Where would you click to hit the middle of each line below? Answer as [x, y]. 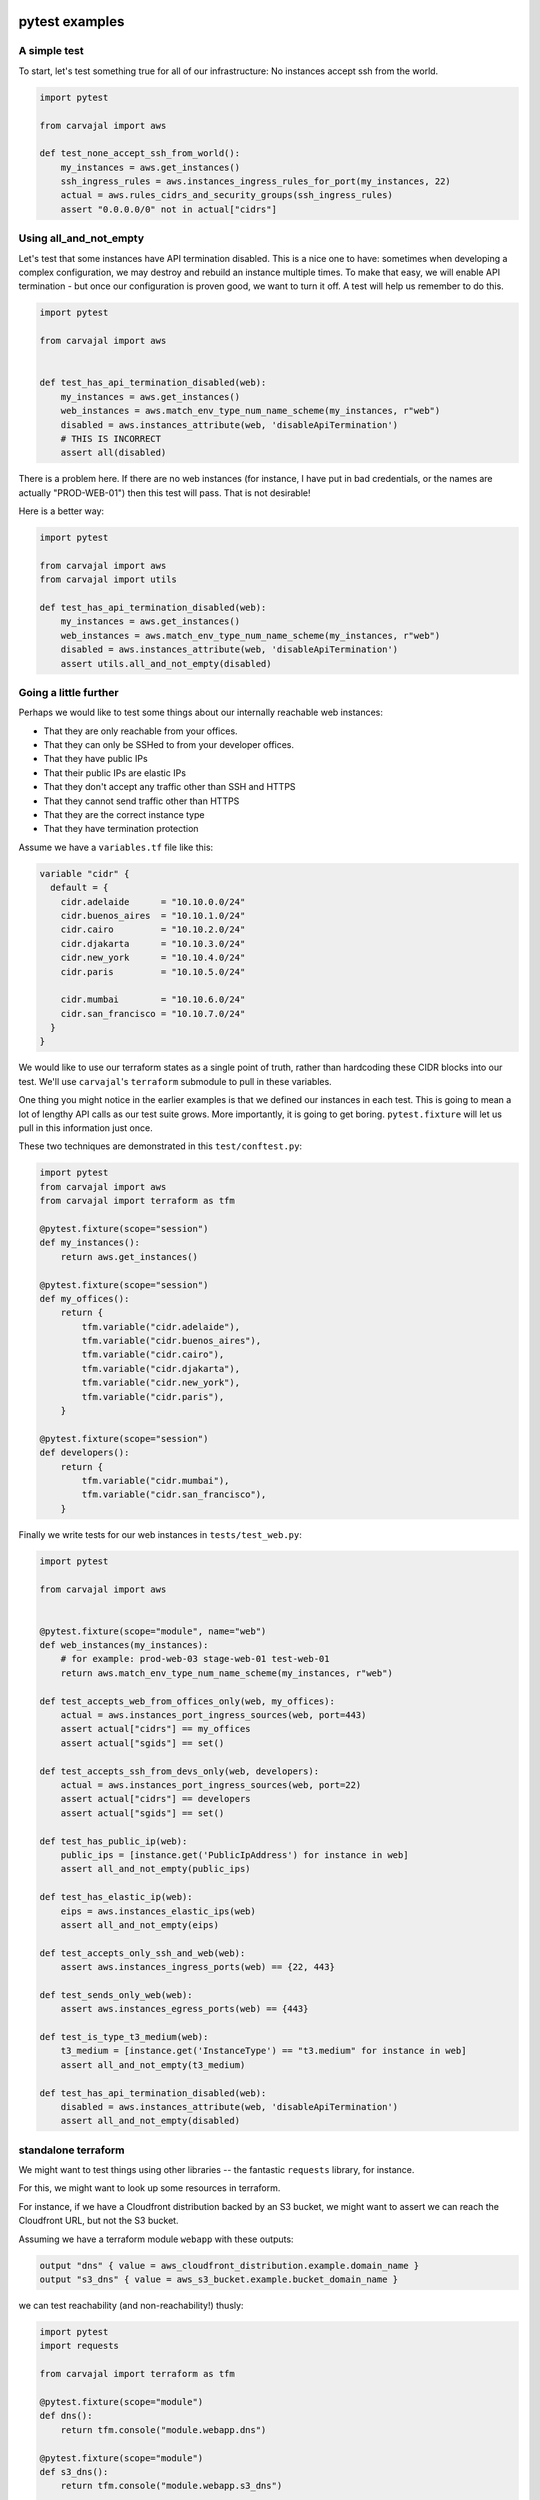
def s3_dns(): [74, 2471]
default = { [79, 888]
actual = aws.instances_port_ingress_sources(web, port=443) [213, 1715]
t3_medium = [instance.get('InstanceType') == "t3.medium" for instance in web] [263, 2051]
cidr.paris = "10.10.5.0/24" [153, 971]
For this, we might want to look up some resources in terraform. [149, 2188]
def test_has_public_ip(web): [113, 1841]
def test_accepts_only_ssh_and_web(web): [142, 1953]
